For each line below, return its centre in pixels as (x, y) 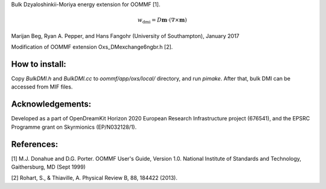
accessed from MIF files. (42, 87)
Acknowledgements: (51, 104)
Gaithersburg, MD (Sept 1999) (48, 167)
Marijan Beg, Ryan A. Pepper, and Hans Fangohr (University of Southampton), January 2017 (125, 36)
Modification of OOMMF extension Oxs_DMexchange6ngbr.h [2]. (92, 47)
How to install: (39, 64)
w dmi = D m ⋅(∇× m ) (162, 21)
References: (35, 144)
